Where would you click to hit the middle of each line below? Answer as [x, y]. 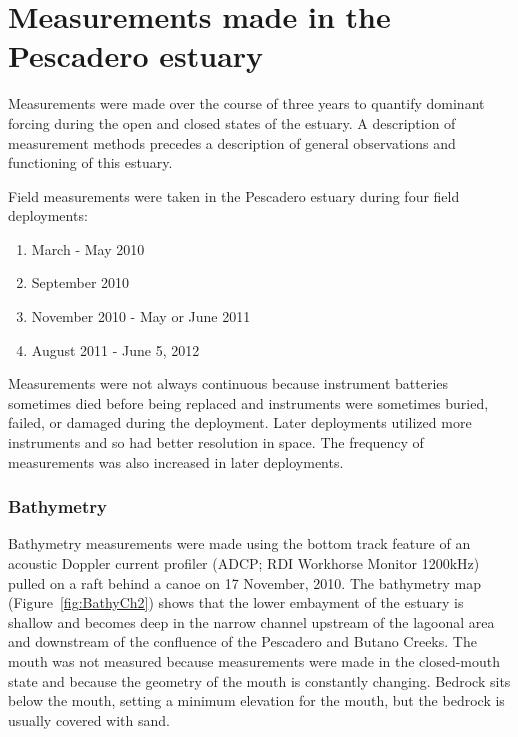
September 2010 [80, 282]
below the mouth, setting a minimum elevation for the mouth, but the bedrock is [256, 700]
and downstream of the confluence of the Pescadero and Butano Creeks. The [242, 641]
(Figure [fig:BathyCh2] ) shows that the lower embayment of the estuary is [236, 602]
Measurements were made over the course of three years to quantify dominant [246, 103]
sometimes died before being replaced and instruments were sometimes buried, [248, 402]
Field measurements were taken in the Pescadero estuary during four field [234, 195]
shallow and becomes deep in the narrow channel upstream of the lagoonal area [251, 621]
